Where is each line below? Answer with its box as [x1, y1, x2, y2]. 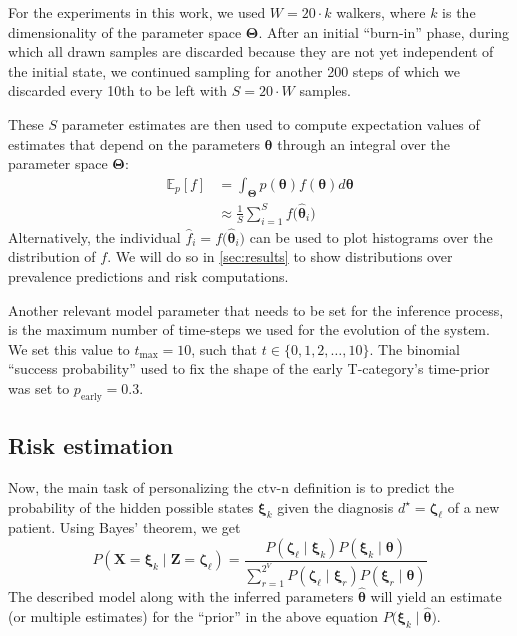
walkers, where [336, 2, 426, 22]
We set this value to [8, 338, 130, 359]
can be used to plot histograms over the [249, 226, 493, 247]
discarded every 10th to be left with [8, 80, 228, 101]
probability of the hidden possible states [8, 496, 254, 517]
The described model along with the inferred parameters [8, 586, 354, 607]
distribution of [8, 246, 96, 267]
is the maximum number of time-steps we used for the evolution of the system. [8, 319, 490, 340]
